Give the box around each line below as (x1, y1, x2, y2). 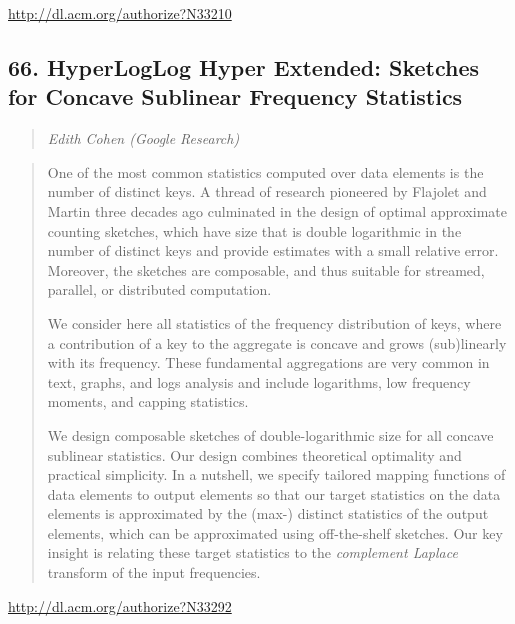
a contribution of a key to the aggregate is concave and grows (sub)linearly (47, 332, 507, 353)
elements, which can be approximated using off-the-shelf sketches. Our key (47, 522, 503, 543)
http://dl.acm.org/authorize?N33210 (8, 3, 232, 23)
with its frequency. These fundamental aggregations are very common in (47, 352, 490, 373)
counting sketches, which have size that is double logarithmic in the (47, 220, 462, 241)
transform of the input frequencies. (47, 562, 261, 583)
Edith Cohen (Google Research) (47, 128, 240, 149)
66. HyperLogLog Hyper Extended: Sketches (8, 51, 480, 82)
